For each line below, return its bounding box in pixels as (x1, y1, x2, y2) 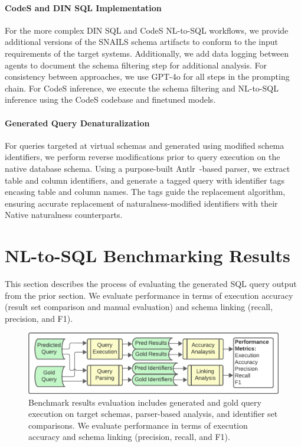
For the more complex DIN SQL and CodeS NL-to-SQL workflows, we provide (5, 24, 289, 36)
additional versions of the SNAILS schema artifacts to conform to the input (5, 35, 279, 48)
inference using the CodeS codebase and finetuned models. (5, 93, 216, 106)
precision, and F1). (5, 312, 73, 324)
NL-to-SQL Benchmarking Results (5, 243, 290, 267)
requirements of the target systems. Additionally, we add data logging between (5, 47, 289, 59)
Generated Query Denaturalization (5, 116, 150, 129)
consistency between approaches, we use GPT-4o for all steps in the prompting (5, 70, 290, 83)
